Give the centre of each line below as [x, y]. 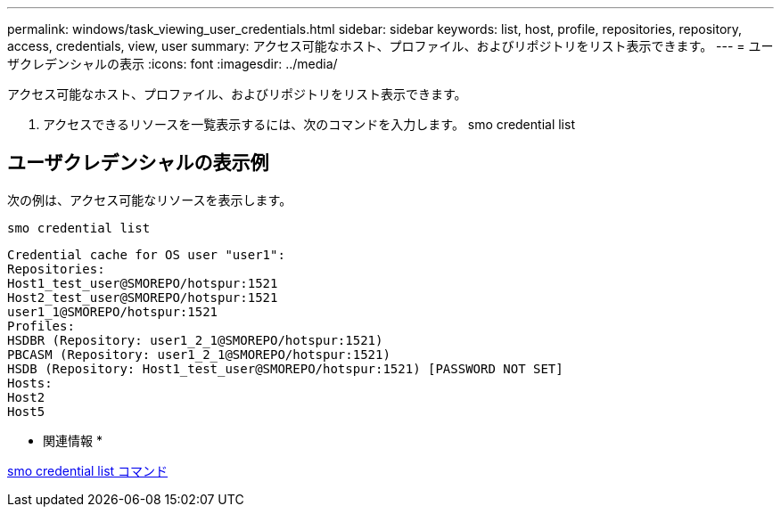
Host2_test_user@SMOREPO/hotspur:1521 [143, 297]
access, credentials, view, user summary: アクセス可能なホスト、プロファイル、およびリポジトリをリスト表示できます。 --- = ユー [390, 46]
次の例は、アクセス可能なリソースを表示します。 [150, 200]
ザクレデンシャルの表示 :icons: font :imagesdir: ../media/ [173, 64]
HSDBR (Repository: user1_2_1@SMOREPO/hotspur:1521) [195, 340]
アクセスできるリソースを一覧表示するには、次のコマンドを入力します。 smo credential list [309, 124]
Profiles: [41, 326]
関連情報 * [73, 440]
